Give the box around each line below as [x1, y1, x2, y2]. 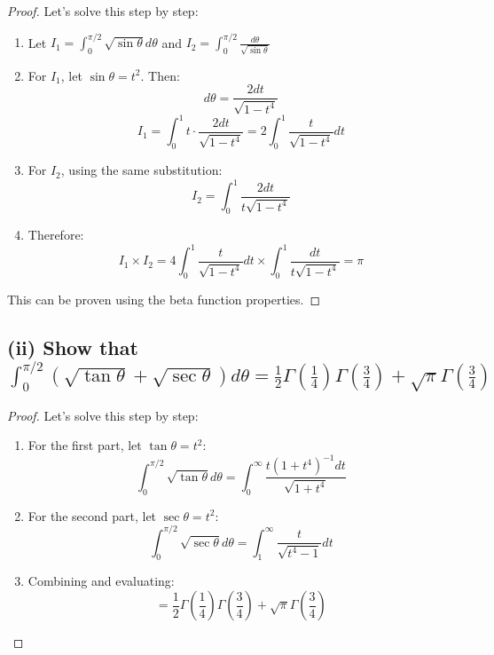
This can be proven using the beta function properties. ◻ [7, 289, 321, 308]
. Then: [140, 66, 180, 84]
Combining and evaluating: [27, 572, 175, 590]
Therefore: [27, 225, 84, 244]
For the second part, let [27, 506, 157, 525]
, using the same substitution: [60, 161, 223, 179]
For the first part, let [27, 436, 142, 454]
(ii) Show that [7, 333, 138, 360]
